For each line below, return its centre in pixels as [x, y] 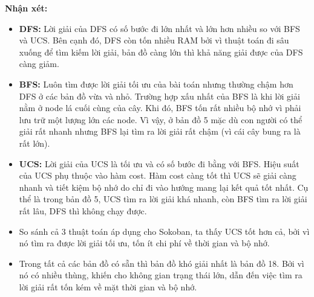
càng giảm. [39, 64]
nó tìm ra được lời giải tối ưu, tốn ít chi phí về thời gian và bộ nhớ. [144, 243]
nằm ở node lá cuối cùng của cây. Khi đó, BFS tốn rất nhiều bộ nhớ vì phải [160, 108]
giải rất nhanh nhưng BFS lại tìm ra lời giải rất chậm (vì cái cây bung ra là [160, 131]
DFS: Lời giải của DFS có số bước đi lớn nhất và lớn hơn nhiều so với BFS [159, 28]
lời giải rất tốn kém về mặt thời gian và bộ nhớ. [108, 286]
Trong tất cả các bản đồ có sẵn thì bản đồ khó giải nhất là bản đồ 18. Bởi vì [162, 263]
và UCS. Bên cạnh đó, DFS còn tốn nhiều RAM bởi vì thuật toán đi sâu [154, 40]
